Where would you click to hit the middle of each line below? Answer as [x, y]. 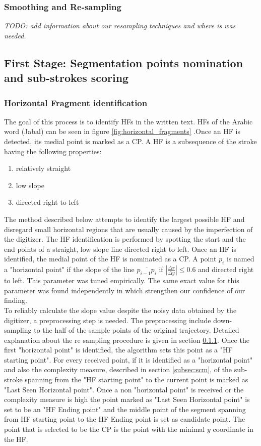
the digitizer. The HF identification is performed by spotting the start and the [125, 239]
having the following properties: [53, 151]
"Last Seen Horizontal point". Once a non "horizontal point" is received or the [124, 389]
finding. [16, 300]
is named [240, 259]
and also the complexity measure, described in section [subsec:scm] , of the [118, 369]
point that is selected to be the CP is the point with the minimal [105, 429]
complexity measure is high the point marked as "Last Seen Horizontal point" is [127, 399]
